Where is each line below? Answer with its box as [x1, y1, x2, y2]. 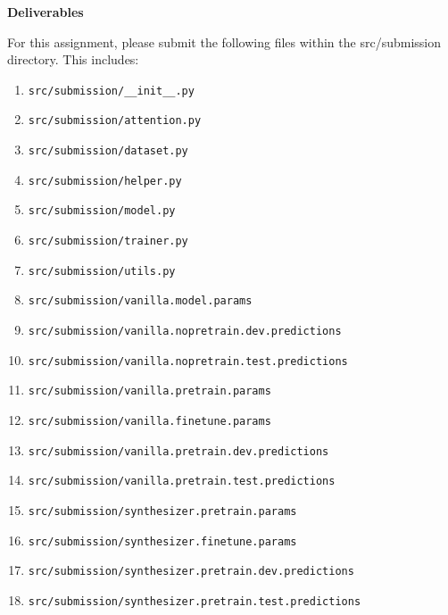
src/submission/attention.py [28, 114, 202, 128]
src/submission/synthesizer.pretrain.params [28, 504, 297, 518]
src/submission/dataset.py [28, 145, 188, 158]
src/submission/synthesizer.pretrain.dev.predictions [28, 565, 354, 578]
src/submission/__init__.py [28, 84, 195, 97]
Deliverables [7, 3, 84, 21]
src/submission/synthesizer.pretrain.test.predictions [28, 594, 361, 608]
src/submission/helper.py [28, 174, 182, 187]
